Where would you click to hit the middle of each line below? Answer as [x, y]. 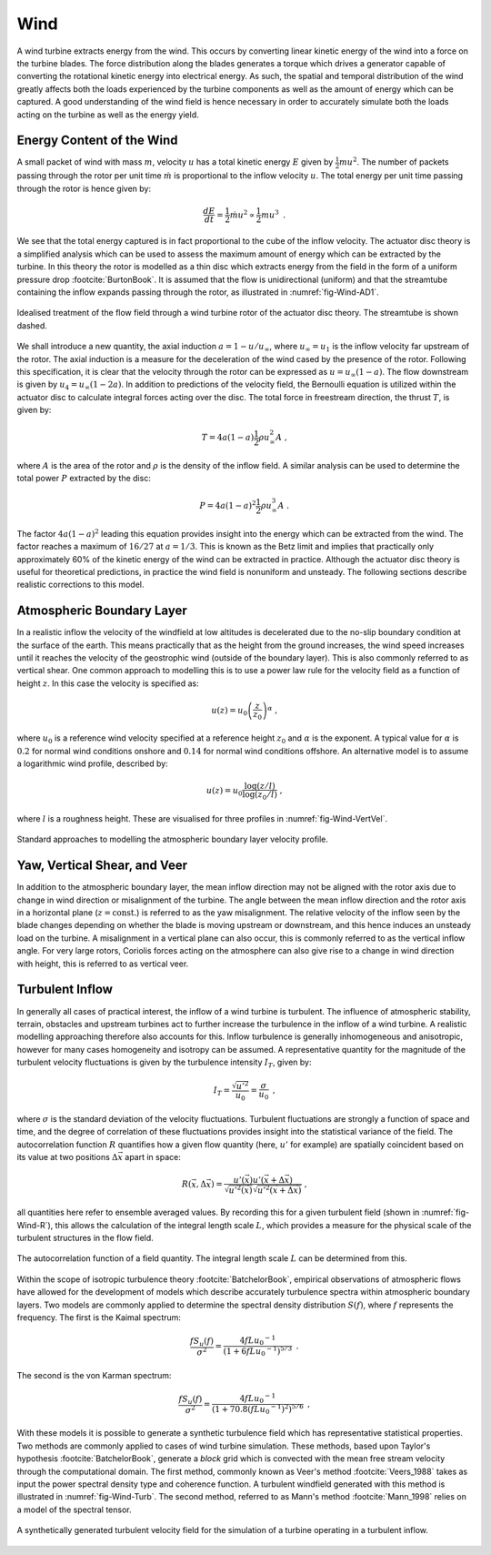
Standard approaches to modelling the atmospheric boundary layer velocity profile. [173, 839]
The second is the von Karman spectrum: [94, 1375]
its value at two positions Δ [67, 1157]
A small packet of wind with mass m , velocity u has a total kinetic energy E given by [175, 162]
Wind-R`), [35, 1225]
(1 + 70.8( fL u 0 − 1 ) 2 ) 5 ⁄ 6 [257, 1409]
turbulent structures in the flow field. [85, 1237]
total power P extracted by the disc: [84, 479]
